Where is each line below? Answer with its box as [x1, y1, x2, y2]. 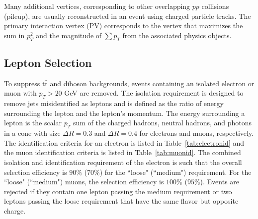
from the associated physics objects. [122, 30, 232, 40]
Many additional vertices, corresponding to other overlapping [4, 1, 190, 11]
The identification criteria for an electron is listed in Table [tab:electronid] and [4, 137, 245, 148]
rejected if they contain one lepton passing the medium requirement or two [4, 186, 232, 196]
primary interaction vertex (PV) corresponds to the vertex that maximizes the [4, 20, 243, 31]
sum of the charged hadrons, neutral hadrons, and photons [73, 117, 252, 128]
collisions [201, 1, 229, 11]
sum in [4, 30, 25, 40]
